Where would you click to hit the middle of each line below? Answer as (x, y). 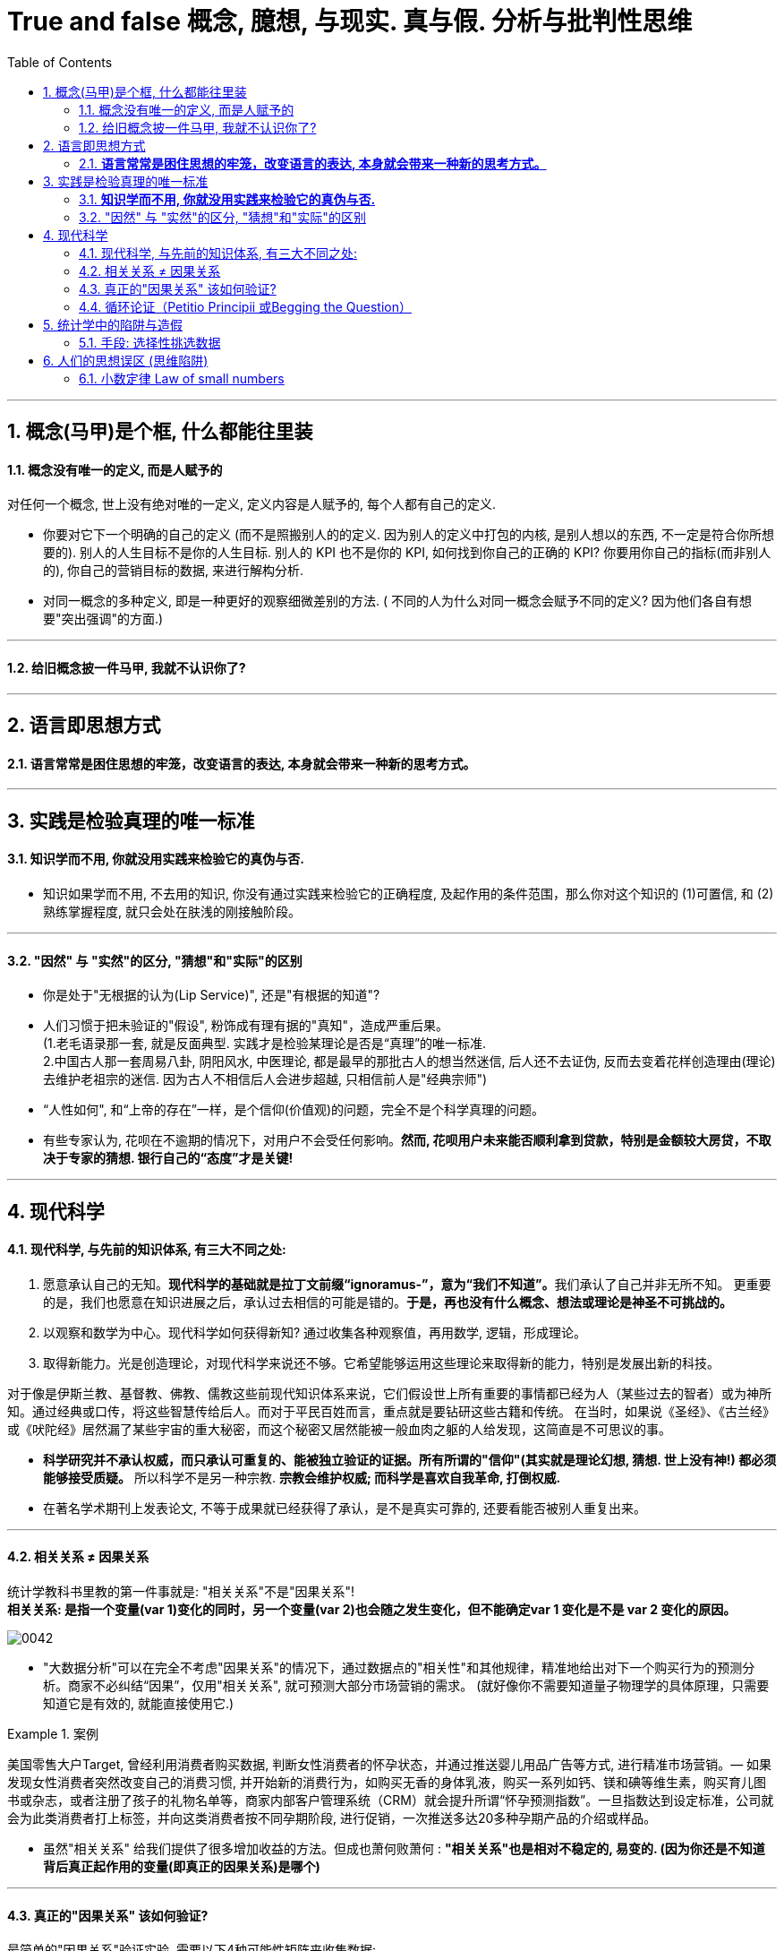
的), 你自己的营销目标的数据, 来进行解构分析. (174, 571)
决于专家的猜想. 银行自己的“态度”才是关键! (168, 1158)
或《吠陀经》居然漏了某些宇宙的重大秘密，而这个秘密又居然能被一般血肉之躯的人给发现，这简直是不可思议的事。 (339, 1429)
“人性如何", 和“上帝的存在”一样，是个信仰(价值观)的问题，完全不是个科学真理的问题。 (294, 1110)
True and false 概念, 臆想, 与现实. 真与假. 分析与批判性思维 (350, 21)
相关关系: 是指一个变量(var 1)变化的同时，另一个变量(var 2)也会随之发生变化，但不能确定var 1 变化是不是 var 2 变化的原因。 (372, 1609)
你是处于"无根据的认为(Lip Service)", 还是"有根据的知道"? (212, 995)
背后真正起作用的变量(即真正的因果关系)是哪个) (182, 1866)
